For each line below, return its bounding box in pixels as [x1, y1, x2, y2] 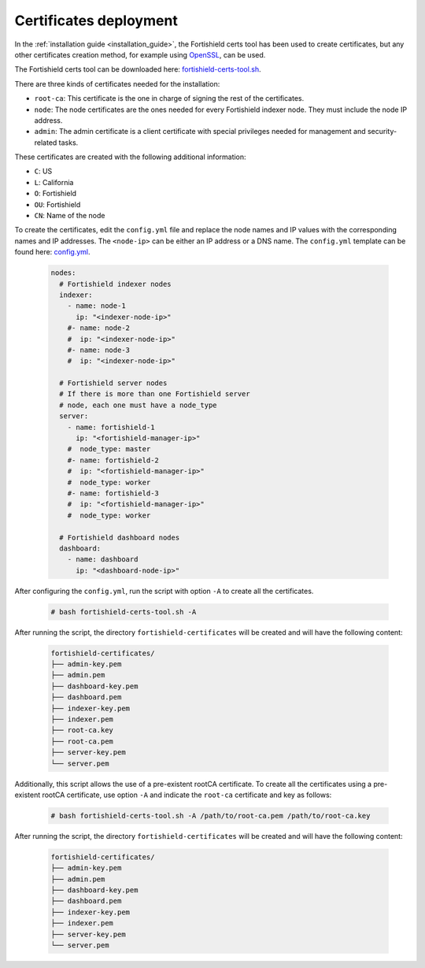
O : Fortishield [34, 189, 77, 198]
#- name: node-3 [67, 345, 130, 354]
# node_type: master [67, 445, 151, 454]
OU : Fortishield [34, 199, 81, 209]
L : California [34, 177, 74, 187]
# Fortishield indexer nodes [59, 280, 172, 288]
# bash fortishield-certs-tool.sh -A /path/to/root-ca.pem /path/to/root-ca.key [50, 811, 371, 820]
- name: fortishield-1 [67, 422, 155, 432]
